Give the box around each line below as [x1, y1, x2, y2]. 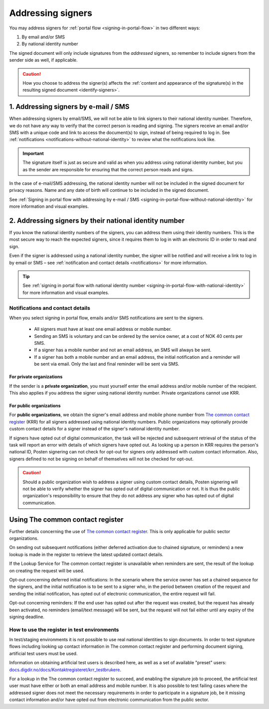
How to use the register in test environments [9, 626, 119, 633]
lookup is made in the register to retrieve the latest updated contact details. [9, 551, 164, 558]
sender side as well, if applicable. [9, 57, 78, 63]
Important [22, 150, 44, 156]
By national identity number [21, 41, 78, 47]
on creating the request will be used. [9, 567, 85, 573]
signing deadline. [9, 613, 45, 620]
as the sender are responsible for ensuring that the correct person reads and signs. [22, 166, 194, 172]
